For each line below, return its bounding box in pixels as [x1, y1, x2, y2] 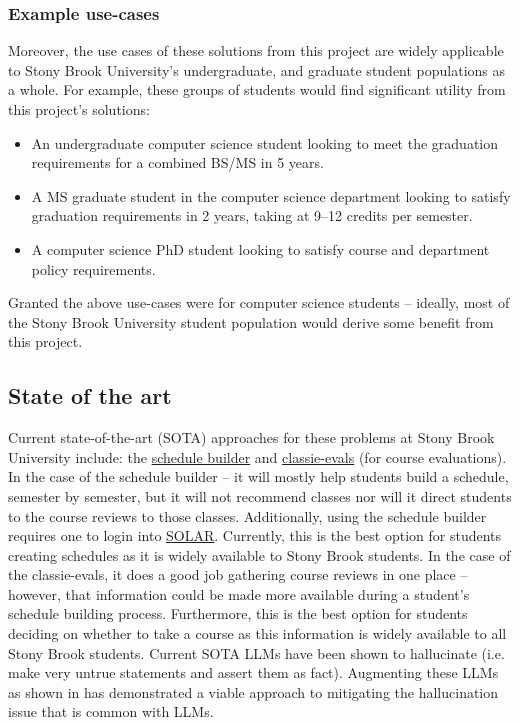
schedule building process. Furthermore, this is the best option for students [8, 603, 468, 624]
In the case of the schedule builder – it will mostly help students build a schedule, [8, 466, 509, 487]
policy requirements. [31, 258, 156, 279]
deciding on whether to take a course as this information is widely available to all [8, 623, 507, 644]
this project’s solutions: [8, 99, 150, 119]
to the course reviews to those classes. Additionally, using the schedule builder [8, 505, 487, 526]
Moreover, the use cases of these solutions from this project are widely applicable [8, 40, 504, 61]
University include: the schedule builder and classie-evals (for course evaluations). [8, 446, 507, 467]
